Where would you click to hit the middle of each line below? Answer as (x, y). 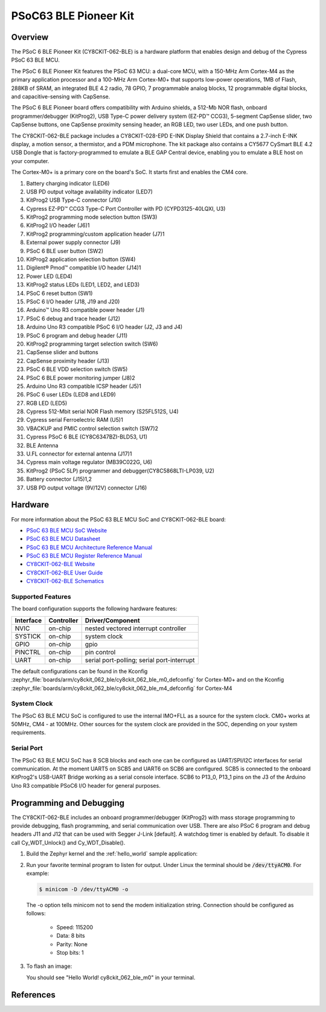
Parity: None (72, 944)
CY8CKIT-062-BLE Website (61, 564)
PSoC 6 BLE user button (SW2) (65, 251)
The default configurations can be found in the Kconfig (79, 671)
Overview (30, 37)
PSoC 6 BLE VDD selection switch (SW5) (77, 369)
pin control (100, 652)
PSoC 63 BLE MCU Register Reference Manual (84, 556)
